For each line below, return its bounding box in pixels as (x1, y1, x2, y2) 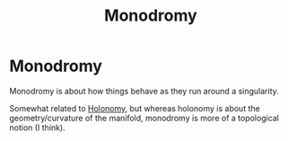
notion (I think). (9, 122, 65, 133)
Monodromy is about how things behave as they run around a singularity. (9, 85, 280, 96)
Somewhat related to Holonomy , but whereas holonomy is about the (9, 102, 260, 113)
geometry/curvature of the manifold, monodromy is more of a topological (9, 112, 280, 123)
